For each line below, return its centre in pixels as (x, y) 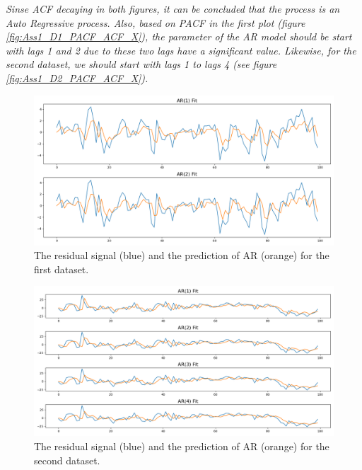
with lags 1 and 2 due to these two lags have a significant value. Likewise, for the (181, 50)
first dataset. (62, 269)
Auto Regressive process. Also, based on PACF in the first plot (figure (156, 22)
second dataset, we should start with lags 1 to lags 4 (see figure (141, 64)
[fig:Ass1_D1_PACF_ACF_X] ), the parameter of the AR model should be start (179, 36)
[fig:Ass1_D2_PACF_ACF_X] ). (77, 78)
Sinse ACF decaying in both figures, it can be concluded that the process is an (173, 8)
